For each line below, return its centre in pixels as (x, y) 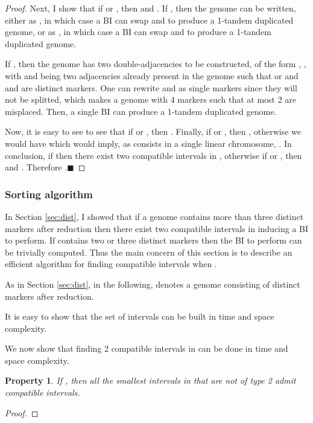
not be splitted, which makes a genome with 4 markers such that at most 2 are (151, 99)
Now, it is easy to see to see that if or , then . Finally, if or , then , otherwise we (153, 131)
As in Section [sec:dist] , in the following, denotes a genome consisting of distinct (153, 284)
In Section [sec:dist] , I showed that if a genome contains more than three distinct (154, 216)
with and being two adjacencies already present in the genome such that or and (152, 75)
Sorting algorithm (49, 194)
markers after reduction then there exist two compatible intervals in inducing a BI (157, 228)
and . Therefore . (36, 167)
